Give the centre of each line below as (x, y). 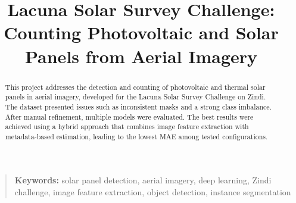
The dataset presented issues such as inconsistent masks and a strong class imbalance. (138, 106)
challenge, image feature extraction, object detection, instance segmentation (153, 192)
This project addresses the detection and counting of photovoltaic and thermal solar (135, 87)
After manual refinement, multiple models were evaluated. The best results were (129, 116)
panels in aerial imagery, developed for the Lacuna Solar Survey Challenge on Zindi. (135, 97)
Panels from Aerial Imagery (141, 56)
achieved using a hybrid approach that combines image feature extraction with (127, 127)
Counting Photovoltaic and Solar (141, 32)
